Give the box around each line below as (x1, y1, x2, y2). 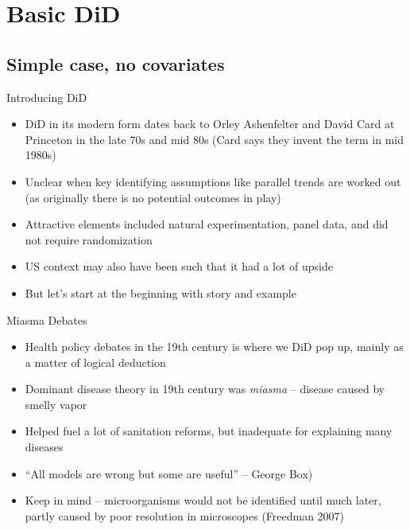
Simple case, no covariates (6, 51, 225, 76)
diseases (25, 438, 64, 455)
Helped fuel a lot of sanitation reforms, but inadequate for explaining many (25, 423, 393, 439)
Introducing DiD (6, 88, 87, 105)
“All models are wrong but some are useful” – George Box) (25, 465, 313, 481)
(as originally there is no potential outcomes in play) (25, 189, 281, 205)
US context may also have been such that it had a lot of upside (25, 258, 333, 275)
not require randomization (25, 231, 153, 247)
